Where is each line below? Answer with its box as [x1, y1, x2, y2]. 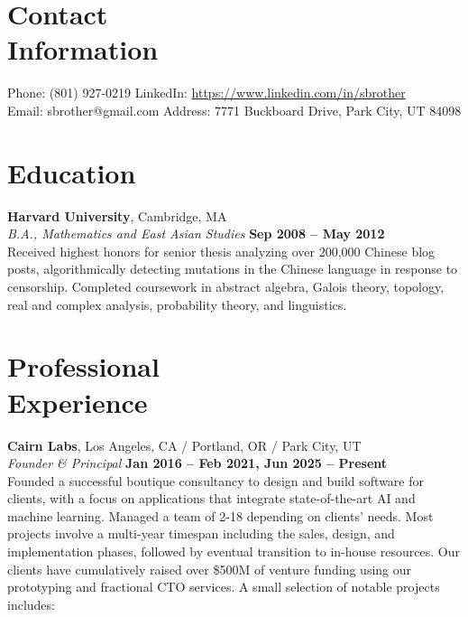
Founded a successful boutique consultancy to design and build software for [7, 471, 424, 490]
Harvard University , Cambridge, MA [7, 206, 227, 225]
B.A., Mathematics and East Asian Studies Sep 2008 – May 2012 [7, 224, 385, 243]
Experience [7, 383, 148, 420]
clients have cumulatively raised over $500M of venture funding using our [7, 559, 412, 578]
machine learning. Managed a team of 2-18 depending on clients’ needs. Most [7, 506, 434, 525]
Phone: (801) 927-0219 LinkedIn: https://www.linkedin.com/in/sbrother [7, 83, 406, 102]
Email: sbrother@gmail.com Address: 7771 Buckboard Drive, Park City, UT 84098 [7, 100, 462, 119]
